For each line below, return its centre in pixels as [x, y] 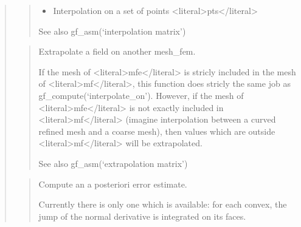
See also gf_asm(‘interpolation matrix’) [112, 31]
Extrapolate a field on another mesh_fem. [117, 51]
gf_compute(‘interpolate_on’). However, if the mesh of [141, 95]
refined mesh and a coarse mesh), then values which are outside [157, 131]
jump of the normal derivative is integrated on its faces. [142, 216]
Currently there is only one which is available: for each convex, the [163, 204]
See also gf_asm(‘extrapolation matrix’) [113, 163]
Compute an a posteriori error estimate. [113, 184]
